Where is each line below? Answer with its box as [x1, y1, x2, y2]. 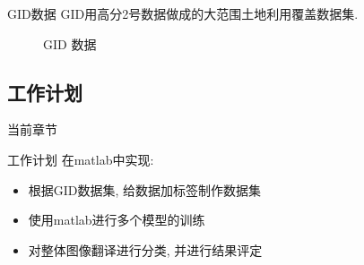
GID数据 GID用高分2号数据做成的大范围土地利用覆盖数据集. [7, 4, 359, 22]
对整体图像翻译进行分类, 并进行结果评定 [28, 240, 263, 259]
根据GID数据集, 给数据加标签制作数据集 [28, 180, 262, 199]
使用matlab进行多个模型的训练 [28, 210, 205, 229]
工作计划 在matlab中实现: [7, 150, 154, 168]
